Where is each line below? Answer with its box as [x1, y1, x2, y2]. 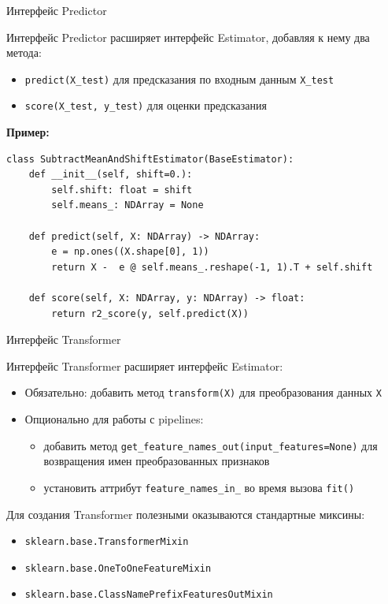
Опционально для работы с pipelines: [24, 411, 204, 427]
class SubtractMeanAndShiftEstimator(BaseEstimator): [6, 153, 294, 165]
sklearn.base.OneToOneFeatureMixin [24, 562, 212, 574]
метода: [6, 44, 42, 61]
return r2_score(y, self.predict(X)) [51, 308, 249, 319]
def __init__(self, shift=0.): [28, 169, 193, 181]
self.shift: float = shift [51, 184, 193, 196]
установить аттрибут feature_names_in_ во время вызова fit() [43, 479, 355, 495]
